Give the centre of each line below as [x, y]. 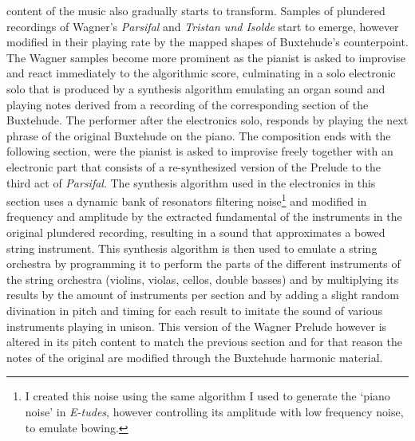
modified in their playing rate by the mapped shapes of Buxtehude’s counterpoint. [207, 42]
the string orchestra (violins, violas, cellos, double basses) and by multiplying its [203, 279]
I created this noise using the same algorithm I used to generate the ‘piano [207, 396]
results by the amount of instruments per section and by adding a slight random [203, 295]
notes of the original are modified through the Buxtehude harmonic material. [195, 357]
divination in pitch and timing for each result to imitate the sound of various [194, 310]
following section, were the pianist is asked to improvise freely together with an [200, 151]
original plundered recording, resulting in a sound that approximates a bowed [196, 232]
